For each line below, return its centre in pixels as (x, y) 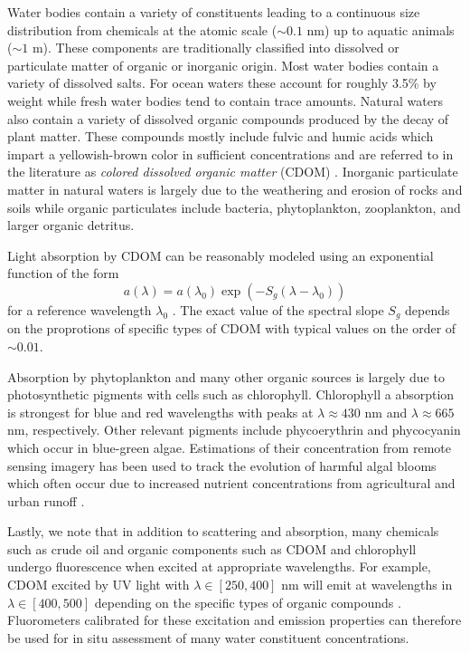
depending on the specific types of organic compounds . (248, 602)
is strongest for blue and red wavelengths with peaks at (160, 412)
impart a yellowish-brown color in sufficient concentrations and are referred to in (230, 154)
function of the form (63, 273)
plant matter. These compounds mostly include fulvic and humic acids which (221, 136)
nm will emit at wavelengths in (367, 585)
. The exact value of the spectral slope (278, 309)
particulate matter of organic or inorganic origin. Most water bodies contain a (223, 65)
